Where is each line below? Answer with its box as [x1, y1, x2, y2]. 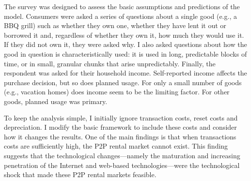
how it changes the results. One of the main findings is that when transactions [4, 131, 236, 141]
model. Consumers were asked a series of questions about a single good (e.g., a [4, 11, 237, 21]
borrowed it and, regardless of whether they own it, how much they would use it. [4, 30, 244, 40]
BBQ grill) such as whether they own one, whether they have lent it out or [4, 20, 226, 30]
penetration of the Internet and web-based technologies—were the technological [4, 160, 240, 170]
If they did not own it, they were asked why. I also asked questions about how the [4, 39, 247, 49]
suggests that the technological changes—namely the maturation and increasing [4, 150, 240, 160]
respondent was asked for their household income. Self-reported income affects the [4, 68, 247, 78]
